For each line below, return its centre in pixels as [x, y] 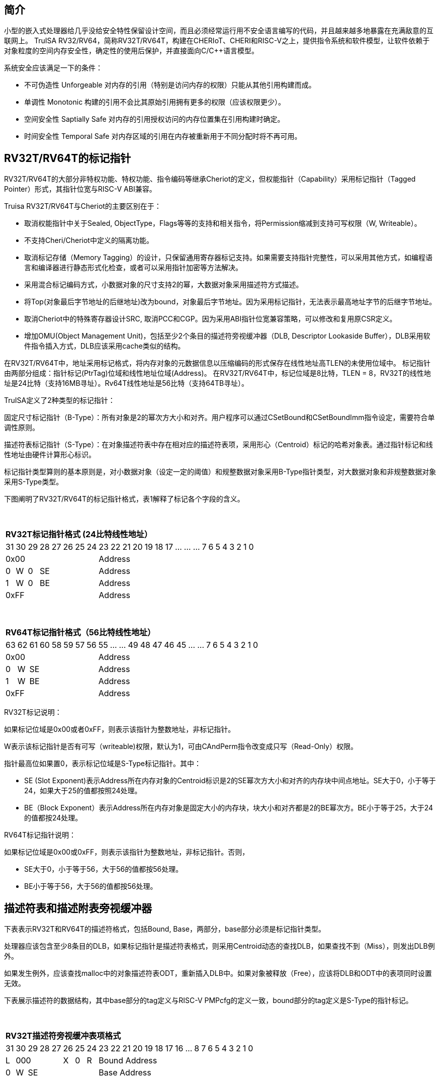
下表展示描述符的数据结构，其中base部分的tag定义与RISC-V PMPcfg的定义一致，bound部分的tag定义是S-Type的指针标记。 [208, 1001]
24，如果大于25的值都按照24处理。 [83, 791]
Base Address [125, 1073]
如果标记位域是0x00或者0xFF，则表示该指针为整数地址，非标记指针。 [120, 729]
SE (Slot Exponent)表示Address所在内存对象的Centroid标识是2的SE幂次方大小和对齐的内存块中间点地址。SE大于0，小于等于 [230, 781]
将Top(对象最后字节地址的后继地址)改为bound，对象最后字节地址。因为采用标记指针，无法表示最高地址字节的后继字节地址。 [230, 302]
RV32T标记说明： [33, 712]
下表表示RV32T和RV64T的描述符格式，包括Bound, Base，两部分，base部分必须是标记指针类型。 [165, 929]
